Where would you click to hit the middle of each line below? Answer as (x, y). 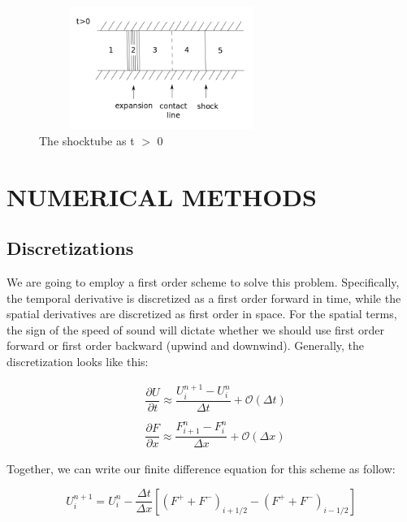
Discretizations (70, 248)
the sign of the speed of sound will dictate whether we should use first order (195, 329)
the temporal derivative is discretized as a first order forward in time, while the (204, 298)
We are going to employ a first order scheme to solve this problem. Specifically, (203, 281)
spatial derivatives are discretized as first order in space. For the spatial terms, (202, 314)
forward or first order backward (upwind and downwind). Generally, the (186, 345)
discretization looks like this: (78, 361)
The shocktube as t (87, 140)
